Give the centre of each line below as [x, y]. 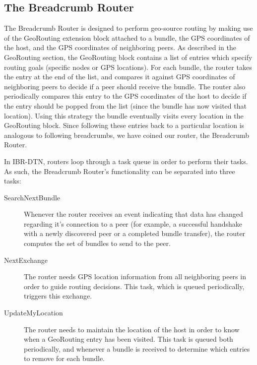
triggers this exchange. [58, 296]
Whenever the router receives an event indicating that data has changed [133, 214]
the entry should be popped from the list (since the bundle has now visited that [125, 105]
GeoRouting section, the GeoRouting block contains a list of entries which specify [128, 57]
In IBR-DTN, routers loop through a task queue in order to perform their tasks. [126, 161]
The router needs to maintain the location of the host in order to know [132, 329]
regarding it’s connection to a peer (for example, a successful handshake [133, 223]
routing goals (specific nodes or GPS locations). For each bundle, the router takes [128, 67]
